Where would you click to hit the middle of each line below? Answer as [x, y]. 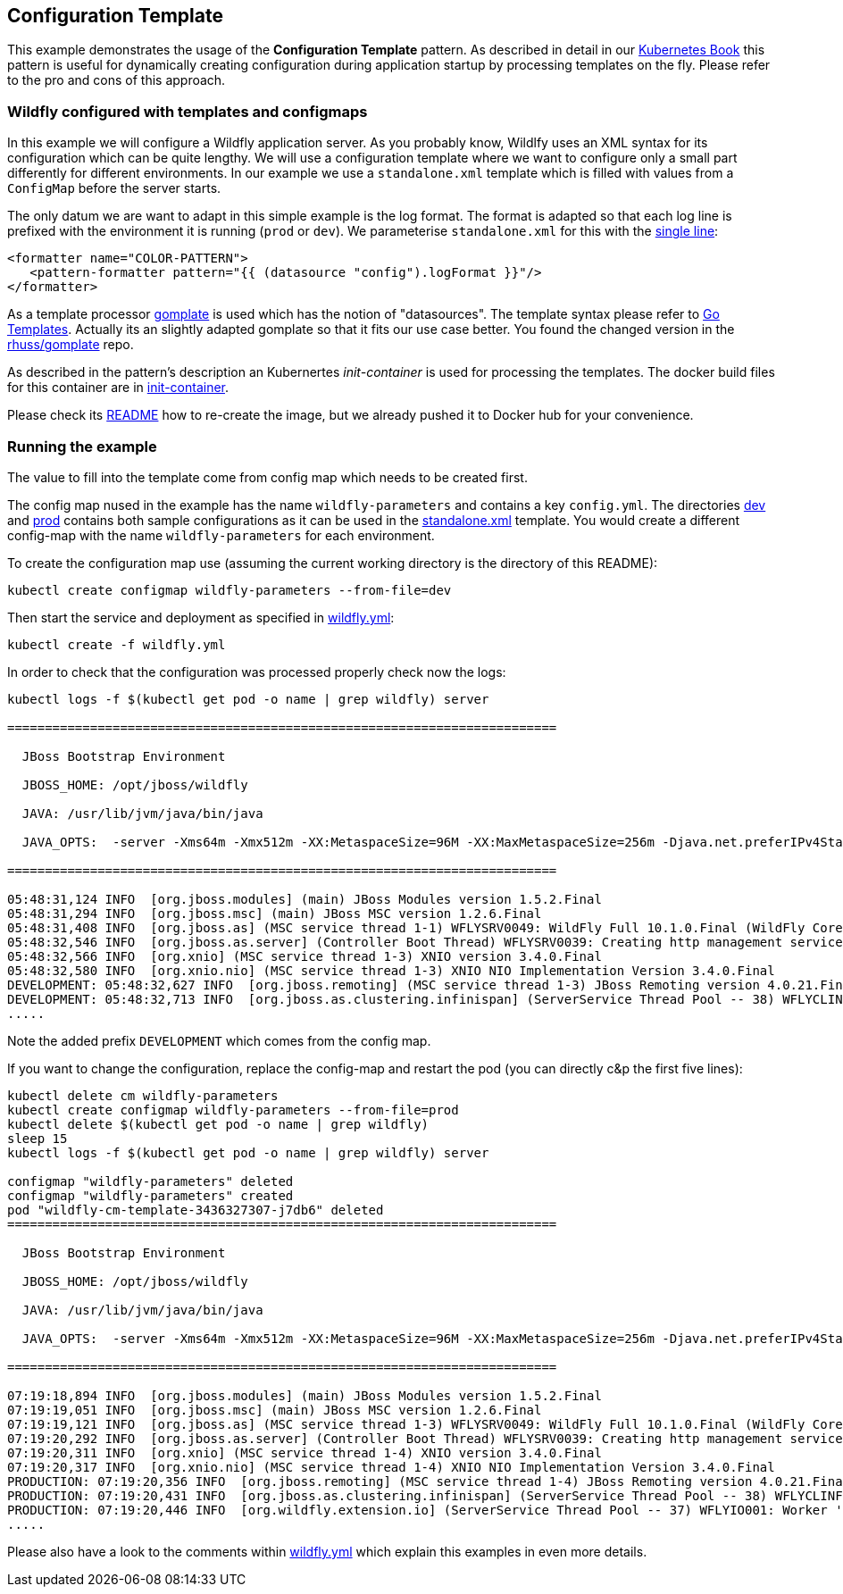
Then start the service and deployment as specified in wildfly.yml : [201, 617]
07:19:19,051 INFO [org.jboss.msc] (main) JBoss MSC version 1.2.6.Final [275, 1410]
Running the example [82, 446]
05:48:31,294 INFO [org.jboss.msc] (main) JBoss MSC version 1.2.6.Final [275, 913]
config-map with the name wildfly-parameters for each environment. [221, 535]
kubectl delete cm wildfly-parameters [143, 1095]
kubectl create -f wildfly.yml [117, 644]
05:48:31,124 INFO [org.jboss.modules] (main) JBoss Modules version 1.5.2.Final [305, 899]
